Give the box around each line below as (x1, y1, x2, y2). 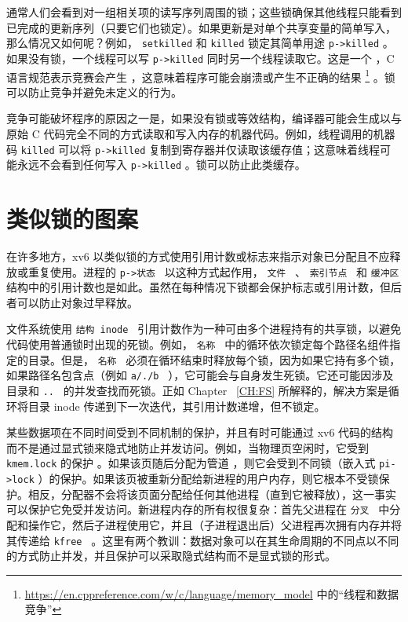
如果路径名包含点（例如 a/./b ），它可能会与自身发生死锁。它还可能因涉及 (6, 367, 394, 383)
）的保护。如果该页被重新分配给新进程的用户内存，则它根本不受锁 (38, 470, 379, 487)
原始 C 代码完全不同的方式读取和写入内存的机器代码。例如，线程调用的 (6, 125, 373, 141)
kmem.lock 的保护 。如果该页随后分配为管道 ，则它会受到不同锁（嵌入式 (6, 455, 376, 471)
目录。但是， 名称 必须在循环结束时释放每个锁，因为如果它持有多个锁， (27, 351, 401, 368)
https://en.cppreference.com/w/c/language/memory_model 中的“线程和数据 (24, 585, 399, 602)
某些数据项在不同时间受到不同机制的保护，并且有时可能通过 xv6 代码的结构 (6, 424, 394, 441)
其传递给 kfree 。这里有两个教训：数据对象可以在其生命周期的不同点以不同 (6, 532, 399, 548)
